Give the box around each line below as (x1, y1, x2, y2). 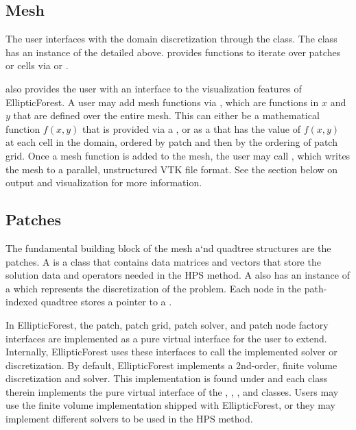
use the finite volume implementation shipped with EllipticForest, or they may (5, 398, 335, 412)
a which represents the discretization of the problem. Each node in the (5, 281, 302, 295)
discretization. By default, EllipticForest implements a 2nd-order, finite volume (5, 357, 337, 372)
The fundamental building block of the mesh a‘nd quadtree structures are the (5, 240, 331, 255)
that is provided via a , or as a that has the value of (82, 121, 301, 136)
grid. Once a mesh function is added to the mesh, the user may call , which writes (5, 148, 351, 162)
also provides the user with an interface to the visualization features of (5, 81, 302, 95)
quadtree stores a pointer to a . (40, 294, 172, 309)
